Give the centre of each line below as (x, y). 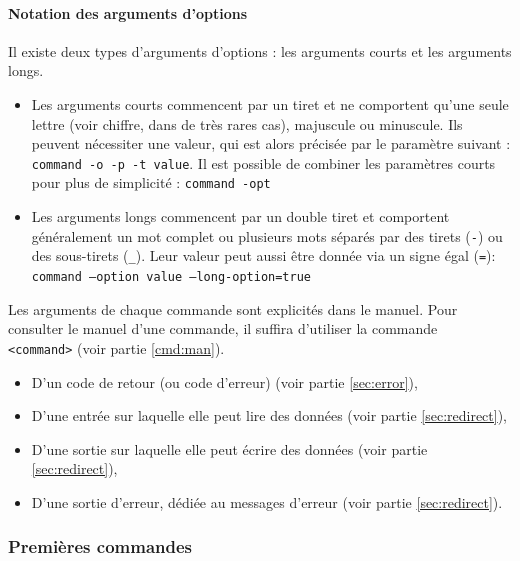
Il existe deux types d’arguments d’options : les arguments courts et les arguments (260, 50)
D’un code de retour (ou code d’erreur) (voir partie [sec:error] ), (224, 381)
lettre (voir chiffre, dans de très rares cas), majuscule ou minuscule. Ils (247, 123)
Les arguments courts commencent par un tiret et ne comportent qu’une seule (270, 103)
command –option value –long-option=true (171, 276)
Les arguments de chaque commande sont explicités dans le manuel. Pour (233, 308)
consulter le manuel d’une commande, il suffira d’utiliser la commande (223, 328)
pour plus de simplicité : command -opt (151, 182)
